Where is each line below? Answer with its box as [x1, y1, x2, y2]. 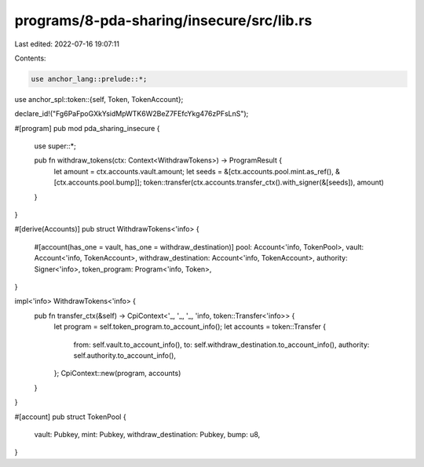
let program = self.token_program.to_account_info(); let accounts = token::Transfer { [53, 322, 326, 331]
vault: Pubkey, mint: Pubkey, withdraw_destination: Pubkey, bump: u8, [34, 429, 261, 439]
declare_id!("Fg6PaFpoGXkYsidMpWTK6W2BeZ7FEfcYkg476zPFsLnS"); [14, 109, 249, 119]
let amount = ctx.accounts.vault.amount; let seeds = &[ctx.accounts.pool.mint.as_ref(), [53, 166, 334, 176]
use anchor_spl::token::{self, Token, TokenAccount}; [14, 94, 184, 104]
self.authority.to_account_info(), [73, 350, 177, 360]
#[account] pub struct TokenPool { [14, 412, 126, 421]
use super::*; [34, 141, 76, 151]
